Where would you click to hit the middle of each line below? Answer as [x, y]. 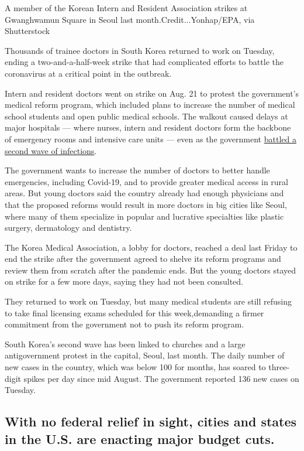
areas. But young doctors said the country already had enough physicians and [144, 193]
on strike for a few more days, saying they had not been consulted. [124, 281]
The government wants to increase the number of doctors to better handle [137, 170]
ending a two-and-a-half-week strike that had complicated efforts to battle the [144, 62]
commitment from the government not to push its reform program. [125, 324]
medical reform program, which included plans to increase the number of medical [150, 105]
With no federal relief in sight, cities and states [151, 421]
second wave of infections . [51, 150]
